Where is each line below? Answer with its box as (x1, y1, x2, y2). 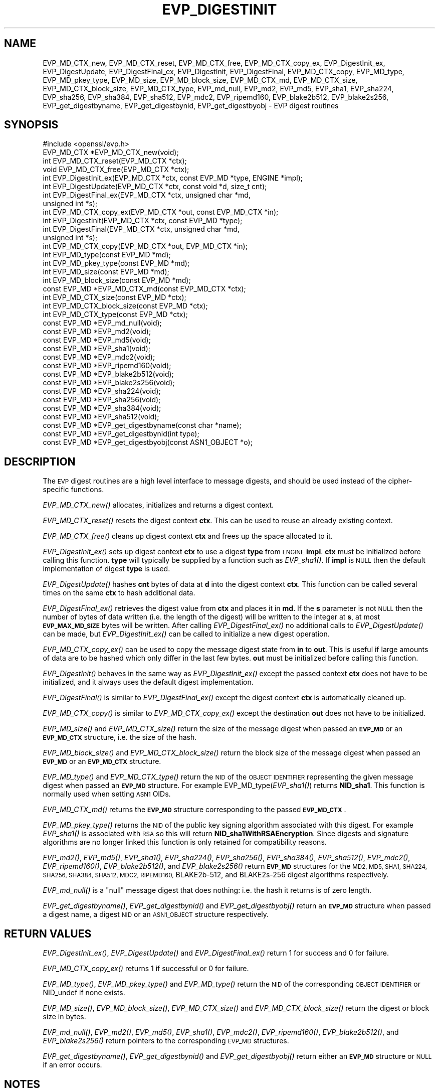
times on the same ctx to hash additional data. (43, 588, 195, 597)
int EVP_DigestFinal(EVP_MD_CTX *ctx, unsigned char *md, (43, 225, 240, 234)
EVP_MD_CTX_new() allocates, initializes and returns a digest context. (43, 501, 274, 510)
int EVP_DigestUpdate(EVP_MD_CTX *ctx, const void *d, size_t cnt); (43, 182, 267, 191)
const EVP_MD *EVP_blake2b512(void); (43, 370, 174, 379)
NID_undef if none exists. (43, 988, 125, 997)
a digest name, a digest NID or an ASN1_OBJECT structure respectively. (43, 910, 269, 919)
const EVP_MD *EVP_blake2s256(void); (43, 378, 175, 387)
